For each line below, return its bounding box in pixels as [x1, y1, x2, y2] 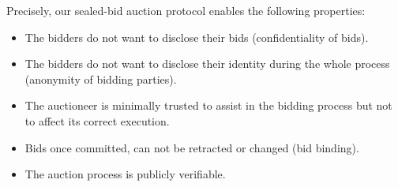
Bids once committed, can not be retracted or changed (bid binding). [24, 139, 359, 155]
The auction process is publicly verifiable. [24, 166, 226, 182]
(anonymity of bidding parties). [24, 70, 177, 87]
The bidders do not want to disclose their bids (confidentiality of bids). [24, 28, 369, 45]
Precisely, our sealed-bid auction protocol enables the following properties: [6, 2, 366, 18]
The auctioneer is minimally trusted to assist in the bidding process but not [24, 97, 392, 114]
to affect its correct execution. [24, 112, 170, 129]
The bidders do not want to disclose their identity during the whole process [24, 55, 390, 72]
